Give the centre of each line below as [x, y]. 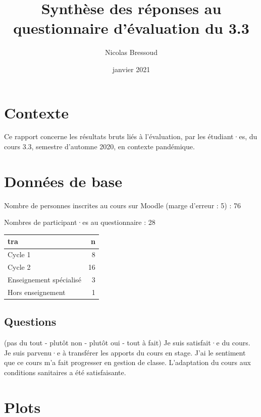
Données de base [63, 181]
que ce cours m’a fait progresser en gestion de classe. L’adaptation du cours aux [127, 362]
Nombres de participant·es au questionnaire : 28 [80, 222]
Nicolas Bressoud [131, 52]
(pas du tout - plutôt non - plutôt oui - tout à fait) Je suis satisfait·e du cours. [127, 343]
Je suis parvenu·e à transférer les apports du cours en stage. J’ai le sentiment [125, 352]
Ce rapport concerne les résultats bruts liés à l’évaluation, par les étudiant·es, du [131, 136]
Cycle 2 [19, 267]
